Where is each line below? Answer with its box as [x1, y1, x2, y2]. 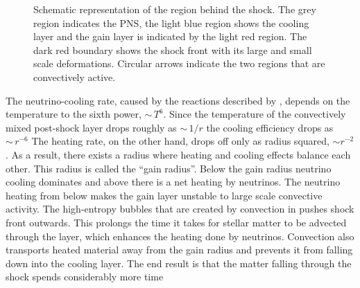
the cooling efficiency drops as [206, 120, 334, 134]
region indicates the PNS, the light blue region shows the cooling [33, 15, 309, 30]
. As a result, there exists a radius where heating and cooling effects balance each [6, 147, 351, 161]
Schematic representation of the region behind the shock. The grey [33, 2, 316, 16]
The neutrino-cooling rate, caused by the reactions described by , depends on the [6, 93, 350, 107]
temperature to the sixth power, [6, 107, 142, 121]
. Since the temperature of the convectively [163, 107, 346, 121]
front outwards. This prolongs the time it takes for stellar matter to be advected [6, 215, 347, 229]
